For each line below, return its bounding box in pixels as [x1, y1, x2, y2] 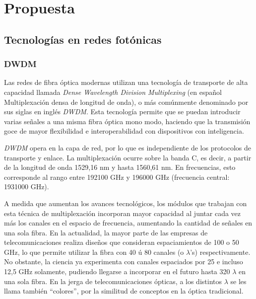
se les [230, 276, 247, 286]
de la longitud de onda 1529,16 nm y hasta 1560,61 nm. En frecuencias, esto [4, 162, 236, 172]
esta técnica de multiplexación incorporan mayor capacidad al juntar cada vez [4, 208, 241, 218]
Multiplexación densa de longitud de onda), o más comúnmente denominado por [4, 96, 249, 107]
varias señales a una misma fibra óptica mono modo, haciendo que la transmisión [4, 116, 251, 126]
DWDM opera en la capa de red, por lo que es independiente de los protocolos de [4, 142, 252, 152]
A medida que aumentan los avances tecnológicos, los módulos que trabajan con [4, 198, 247, 208]
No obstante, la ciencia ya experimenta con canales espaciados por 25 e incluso [4, 256, 243, 267]
